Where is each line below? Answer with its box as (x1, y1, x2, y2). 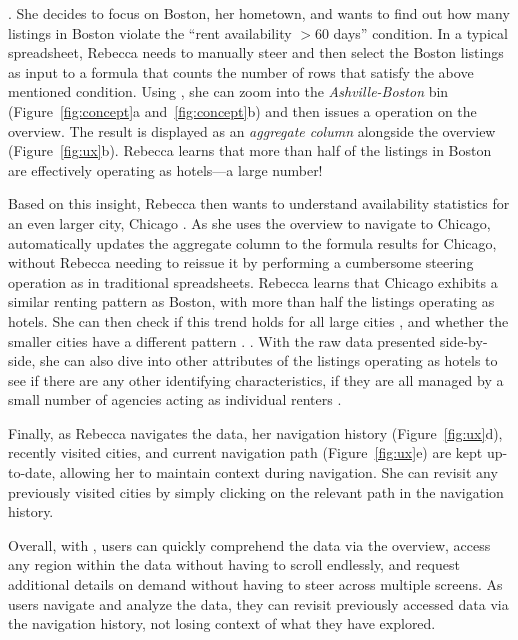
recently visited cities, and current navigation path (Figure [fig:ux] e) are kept (8, 442, 483, 463)
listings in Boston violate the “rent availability (8, 22, 292, 43)
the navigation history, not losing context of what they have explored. (8, 613, 436, 634)
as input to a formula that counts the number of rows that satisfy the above (8, 61, 474, 82)
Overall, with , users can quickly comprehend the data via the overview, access (8, 534, 491, 555)
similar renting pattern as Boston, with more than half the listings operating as (8, 291, 495, 312)
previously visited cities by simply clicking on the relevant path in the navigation (8, 481, 504, 502)
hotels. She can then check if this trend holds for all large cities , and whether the (8, 310, 509, 331)
